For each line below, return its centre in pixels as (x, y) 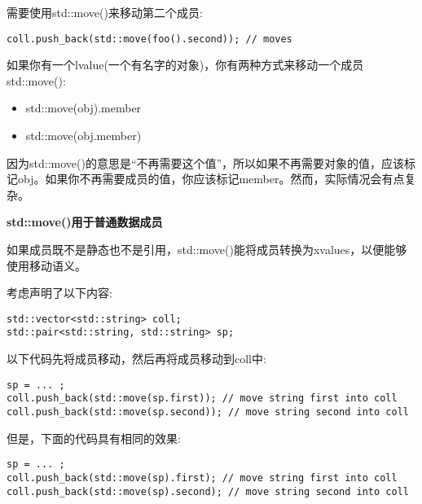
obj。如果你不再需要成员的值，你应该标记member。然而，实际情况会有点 (211, 179)
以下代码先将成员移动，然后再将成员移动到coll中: (136, 359)
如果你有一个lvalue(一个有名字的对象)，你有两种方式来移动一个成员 (185, 65)
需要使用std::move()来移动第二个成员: (105, 12)
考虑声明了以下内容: (59, 293)
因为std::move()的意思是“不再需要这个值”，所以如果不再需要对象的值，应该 (206, 162)
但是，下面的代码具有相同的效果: (94, 438)
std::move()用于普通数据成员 (85, 222)
